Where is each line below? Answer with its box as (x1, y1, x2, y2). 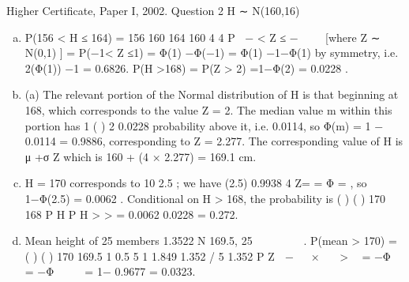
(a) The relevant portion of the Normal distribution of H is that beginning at (24, 86, 399, 103)
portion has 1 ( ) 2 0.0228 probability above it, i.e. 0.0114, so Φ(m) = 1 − (24, 117, 384, 133)
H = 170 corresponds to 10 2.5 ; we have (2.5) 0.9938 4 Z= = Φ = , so (24, 175, 367, 191)
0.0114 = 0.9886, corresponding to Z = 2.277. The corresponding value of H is (24, 133, 403, 149)
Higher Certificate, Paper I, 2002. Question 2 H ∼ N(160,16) (6, 2, 300, 18)
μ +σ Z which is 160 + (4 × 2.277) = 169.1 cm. (24, 148, 257, 164)
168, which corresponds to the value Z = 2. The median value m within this (24, 101, 392, 118)
